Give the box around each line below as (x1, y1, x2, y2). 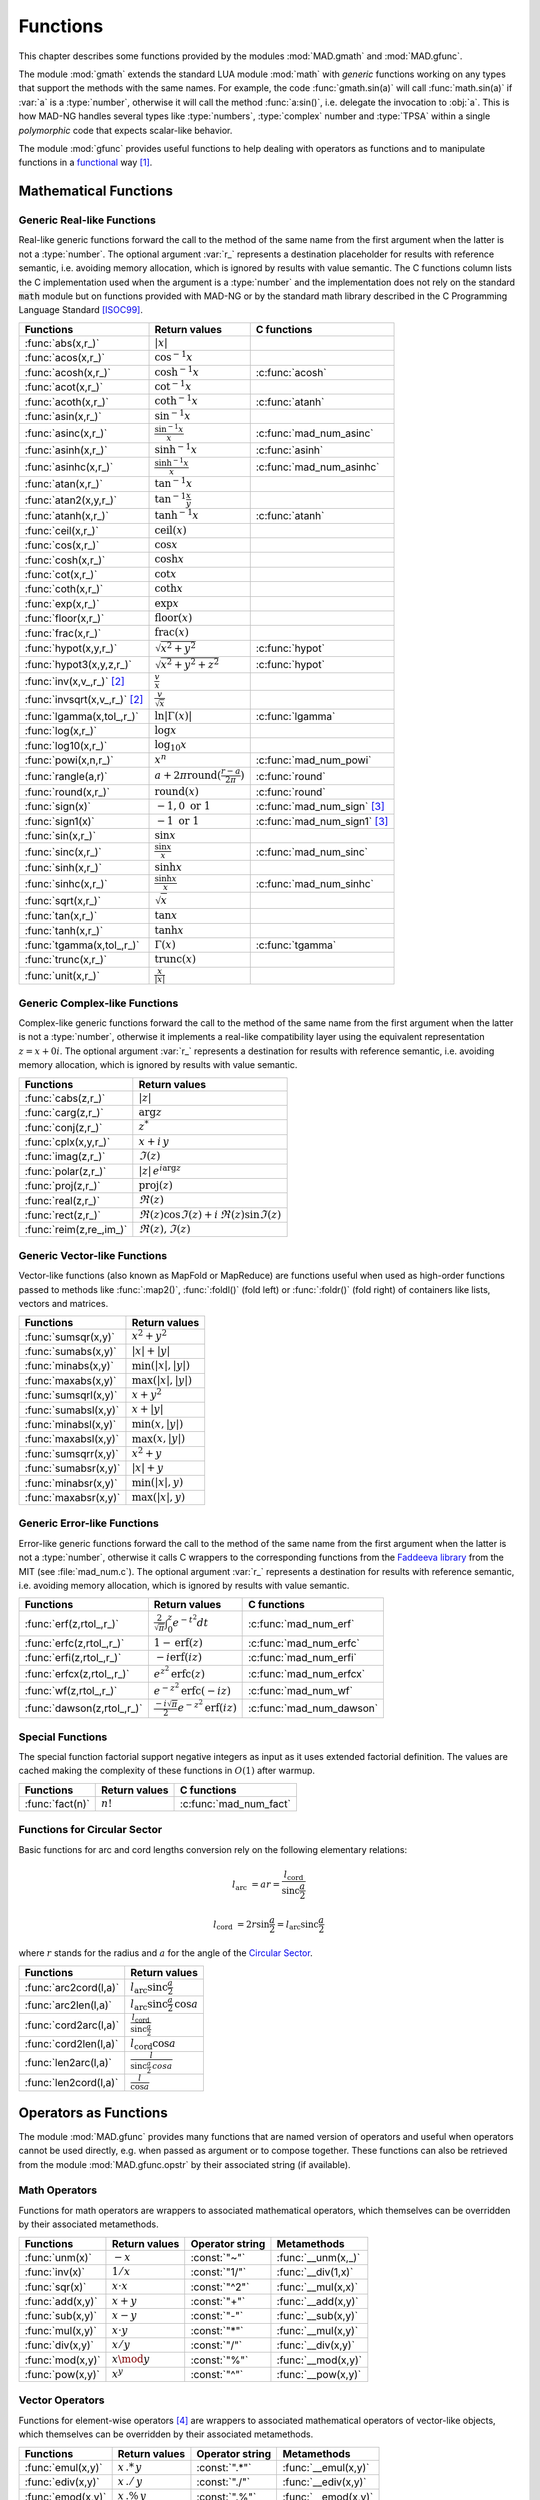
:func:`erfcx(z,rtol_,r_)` (24, 1666, 130, 1680)
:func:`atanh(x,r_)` (24, 509, 109, 523)
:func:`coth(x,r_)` (24, 582, 104, 596)
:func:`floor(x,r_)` (24, 611, 105, 625)
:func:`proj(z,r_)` (24, 1179, 101, 1193)
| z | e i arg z (138, 1162, 182, 1177)
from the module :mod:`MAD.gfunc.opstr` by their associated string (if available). (18, 2158, 351, 2170)
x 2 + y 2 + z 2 (160, 656, 220, 671)
